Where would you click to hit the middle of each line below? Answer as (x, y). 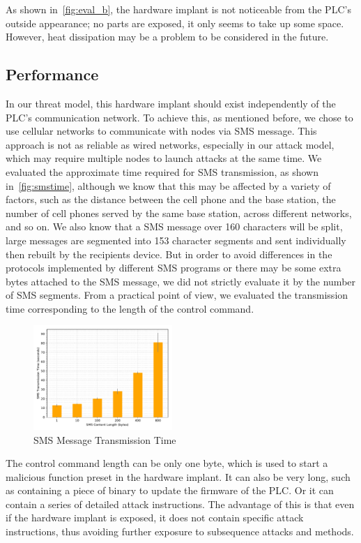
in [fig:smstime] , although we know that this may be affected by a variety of (168, 185)
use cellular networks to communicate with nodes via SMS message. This (161, 131)
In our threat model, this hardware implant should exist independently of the (171, 103)
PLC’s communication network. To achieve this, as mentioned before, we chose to (179, 117)
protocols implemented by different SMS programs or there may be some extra (174, 268)
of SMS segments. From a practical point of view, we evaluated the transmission (177, 295)
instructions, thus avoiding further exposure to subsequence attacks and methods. (180, 531)
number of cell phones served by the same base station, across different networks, (179, 213)
